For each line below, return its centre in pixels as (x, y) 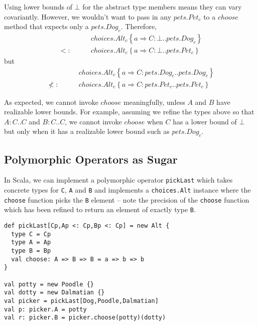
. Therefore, (139, 26)
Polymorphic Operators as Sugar (91, 159)
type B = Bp (31, 251)
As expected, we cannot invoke (51, 102)
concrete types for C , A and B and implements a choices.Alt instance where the (127, 190)
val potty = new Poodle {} (49, 284)
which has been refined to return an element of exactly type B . (100, 209)
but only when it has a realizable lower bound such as (87, 131)
